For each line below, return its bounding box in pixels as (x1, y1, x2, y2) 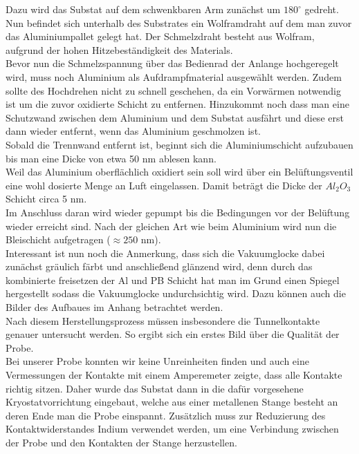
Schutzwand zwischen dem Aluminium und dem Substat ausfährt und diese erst (6, 110, 344, 124)
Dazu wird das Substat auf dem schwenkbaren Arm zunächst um (6, 2, 281, 16)
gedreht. (304, 2, 339, 16)
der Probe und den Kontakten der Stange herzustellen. (6, 435, 237, 449)
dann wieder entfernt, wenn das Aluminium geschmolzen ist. (6, 124, 261, 138)
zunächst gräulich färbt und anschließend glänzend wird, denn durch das (6, 259, 313, 274)
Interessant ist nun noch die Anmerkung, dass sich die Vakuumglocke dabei (6, 245, 325, 260)
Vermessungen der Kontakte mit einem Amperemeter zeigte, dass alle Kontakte (6, 368, 342, 382)
